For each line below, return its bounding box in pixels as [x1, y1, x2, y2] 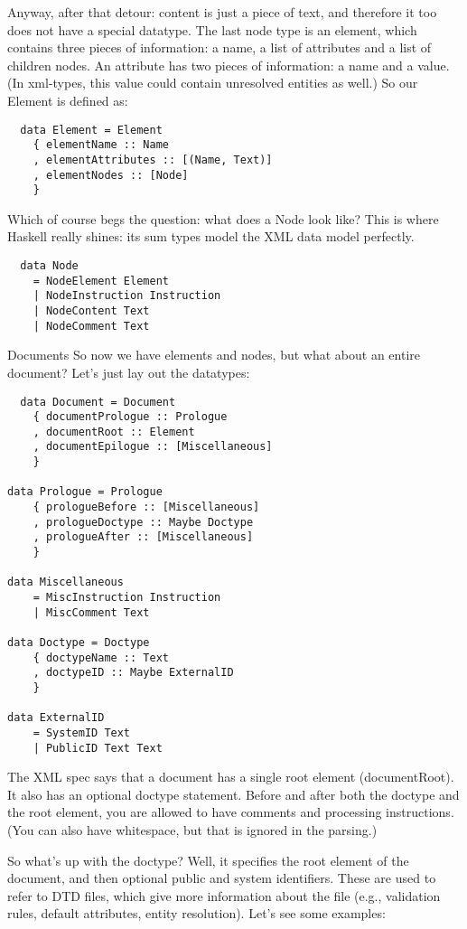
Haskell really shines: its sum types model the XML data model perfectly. [7, 227, 415, 246]
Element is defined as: [7, 90, 128, 109]
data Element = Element [20, 123, 163, 136]
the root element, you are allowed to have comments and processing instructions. [7, 802, 454, 821]
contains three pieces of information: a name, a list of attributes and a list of [7, 38, 432, 57]
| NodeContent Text [33, 305, 150, 317]
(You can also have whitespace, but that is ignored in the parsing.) [7, 821, 378, 840]
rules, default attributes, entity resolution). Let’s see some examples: [7, 904, 386, 923]
